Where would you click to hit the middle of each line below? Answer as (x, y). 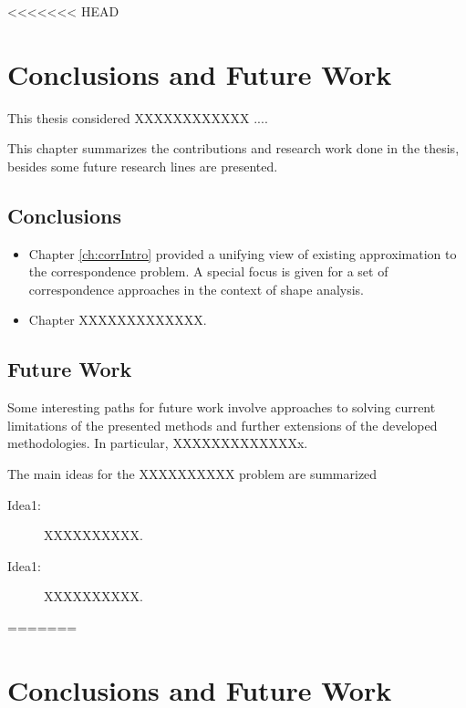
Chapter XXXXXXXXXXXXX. (118, 320)
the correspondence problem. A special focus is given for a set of (208, 271)
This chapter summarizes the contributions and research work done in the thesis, (233, 148)
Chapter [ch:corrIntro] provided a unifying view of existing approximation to (243, 253)
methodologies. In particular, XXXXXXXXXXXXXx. (158, 443)
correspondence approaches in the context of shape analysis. (197, 289)
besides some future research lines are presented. (143, 166)
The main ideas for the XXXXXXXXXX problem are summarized (192, 474)
